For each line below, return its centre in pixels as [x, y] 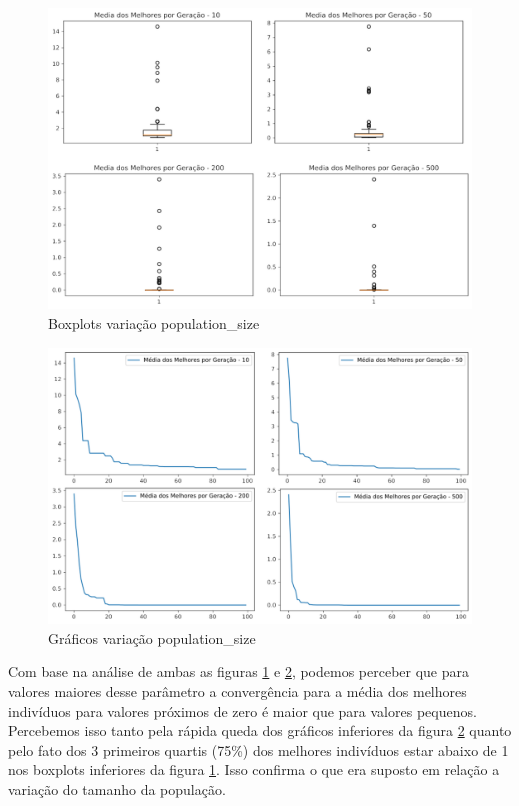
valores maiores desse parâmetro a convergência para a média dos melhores [237, 691]
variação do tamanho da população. [117, 788]
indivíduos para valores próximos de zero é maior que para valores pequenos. [242, 710]
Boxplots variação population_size [154, 323]
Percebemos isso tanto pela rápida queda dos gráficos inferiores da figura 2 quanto [260, 730]
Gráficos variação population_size [152, 637]
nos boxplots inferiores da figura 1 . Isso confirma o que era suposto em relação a [254, 769]
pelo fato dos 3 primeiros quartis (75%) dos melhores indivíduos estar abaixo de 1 [258, 749]
